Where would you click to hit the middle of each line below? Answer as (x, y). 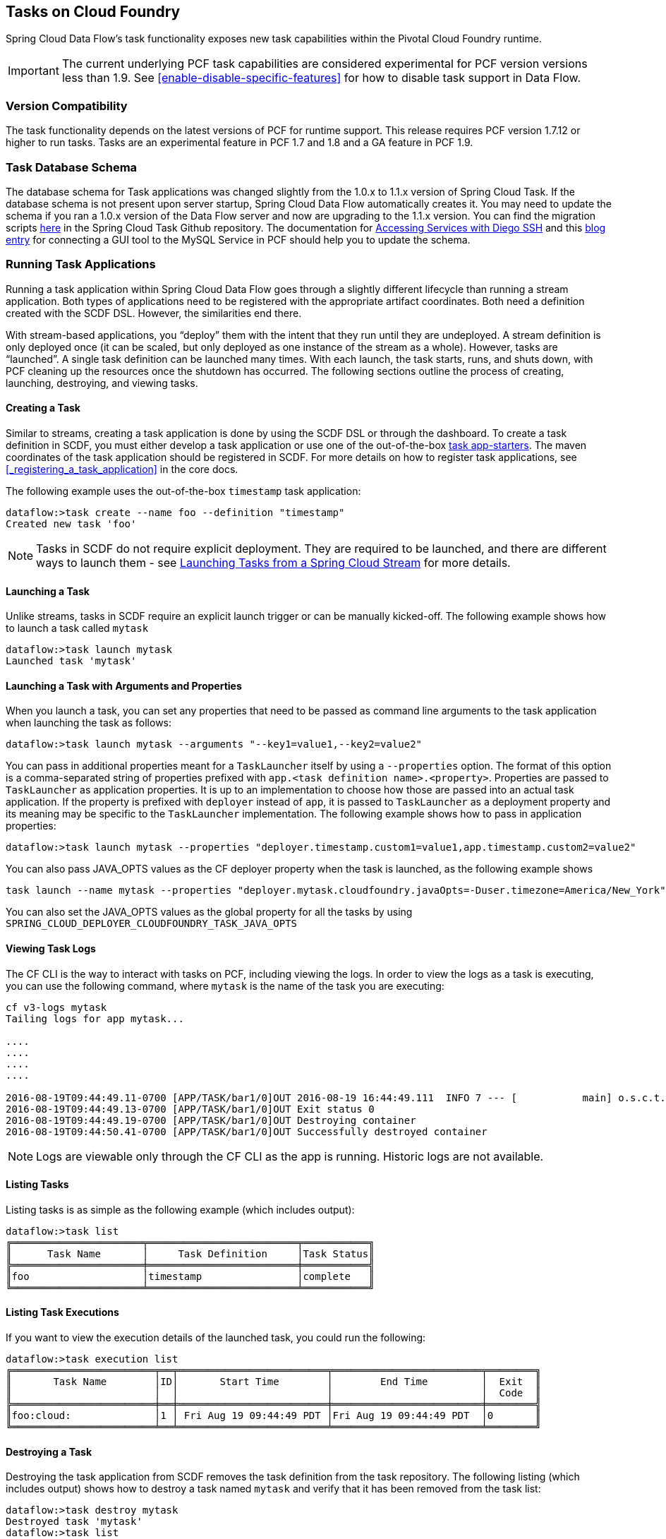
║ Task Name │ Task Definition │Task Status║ (190, 1253)
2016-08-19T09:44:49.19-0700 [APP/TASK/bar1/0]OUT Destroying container (211, 1120)
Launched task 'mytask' (71, 661)
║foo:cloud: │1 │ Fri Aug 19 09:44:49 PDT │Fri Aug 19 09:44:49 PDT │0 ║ (273, 1415)
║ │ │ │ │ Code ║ (273, 1393)
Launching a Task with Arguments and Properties (124, 685)
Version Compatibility (67, 106)
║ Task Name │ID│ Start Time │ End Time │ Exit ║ (273, 1381)
